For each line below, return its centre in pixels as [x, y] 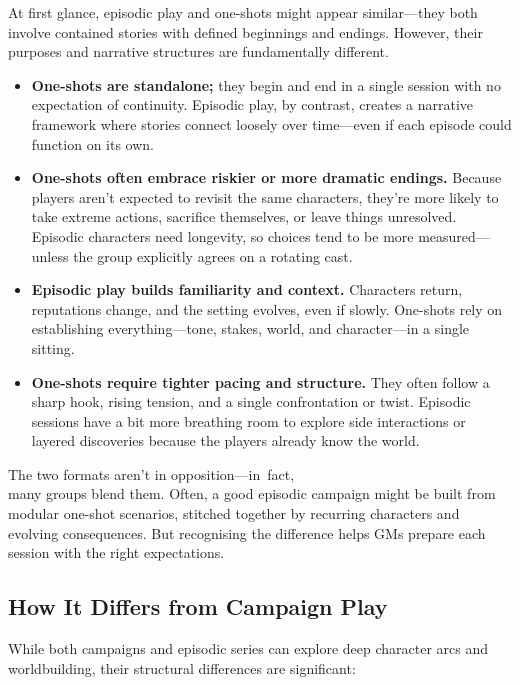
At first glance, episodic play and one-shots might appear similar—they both [243, 12]
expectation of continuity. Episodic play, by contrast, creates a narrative [252, 104]
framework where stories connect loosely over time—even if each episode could [271, 123]
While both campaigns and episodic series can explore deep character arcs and [248, 648]
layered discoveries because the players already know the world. [225, 440]
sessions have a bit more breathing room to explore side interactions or [248, 420]
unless [50, 255]
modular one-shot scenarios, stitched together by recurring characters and [234, 513]
